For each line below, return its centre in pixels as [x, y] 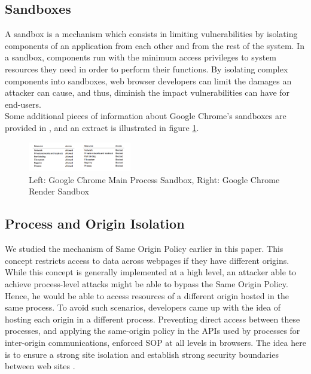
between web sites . [40, 366]
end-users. [23, 104]
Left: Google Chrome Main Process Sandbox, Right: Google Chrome [154, 179]
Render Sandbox [59, 191]
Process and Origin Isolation [95, 224]
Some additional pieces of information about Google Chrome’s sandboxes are [146, 116]
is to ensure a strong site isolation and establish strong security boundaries [142, 354]
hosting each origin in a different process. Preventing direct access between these [153, 319]
